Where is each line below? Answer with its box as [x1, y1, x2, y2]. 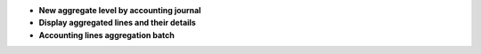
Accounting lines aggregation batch [38, 29, 175, 40]
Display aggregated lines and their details [38, 18, 196, 28]
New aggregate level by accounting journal [38, 5, 201, 15]
